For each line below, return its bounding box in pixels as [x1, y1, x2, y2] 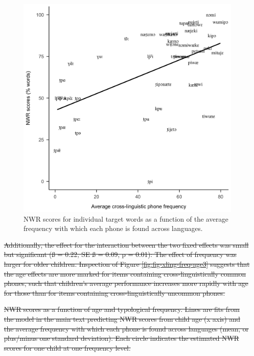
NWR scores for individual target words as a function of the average [23, 213, 229, 224]
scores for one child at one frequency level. [4, 342, 131, 353]
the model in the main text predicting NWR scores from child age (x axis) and [4, 313, 240, 324]
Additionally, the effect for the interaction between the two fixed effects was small [4, 239, 249, 250]
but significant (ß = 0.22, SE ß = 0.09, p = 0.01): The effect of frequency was [4, 249, 237, 259]
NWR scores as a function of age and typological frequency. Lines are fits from [4, 304, 240, 314]
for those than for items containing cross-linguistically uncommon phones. [4, 287, 225, 298]
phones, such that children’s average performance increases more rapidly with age [4, 278, 249, 288]
